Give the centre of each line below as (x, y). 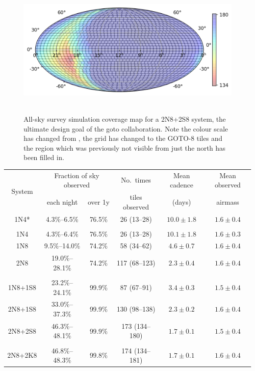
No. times (136, 180)
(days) (182, 201)
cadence (182, 185)
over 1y (99, 201)
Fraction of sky (77, 175)
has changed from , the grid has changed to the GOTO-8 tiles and (123, 138)
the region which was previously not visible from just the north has (125, 147)
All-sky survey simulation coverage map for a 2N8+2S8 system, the (125, 119)
